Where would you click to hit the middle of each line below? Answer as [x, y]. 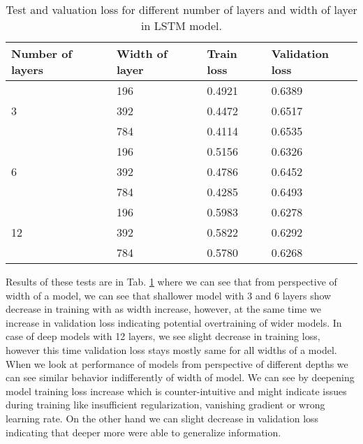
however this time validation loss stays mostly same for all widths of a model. [171, 349]
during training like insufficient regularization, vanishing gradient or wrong [165, 405]
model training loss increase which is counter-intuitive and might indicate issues [176, 391]
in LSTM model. [181, 25]
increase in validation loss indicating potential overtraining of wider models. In [174, 322]
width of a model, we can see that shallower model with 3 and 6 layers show [169, 295]
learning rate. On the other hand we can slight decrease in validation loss [162, 418]
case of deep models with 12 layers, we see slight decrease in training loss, [163, 336]
